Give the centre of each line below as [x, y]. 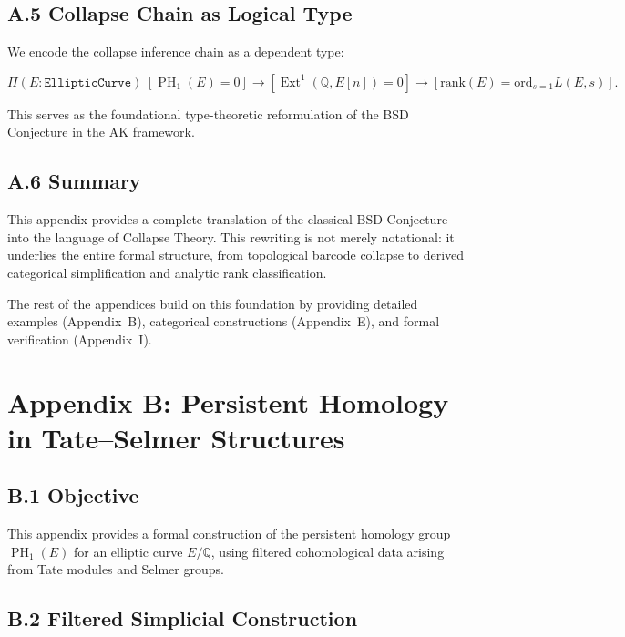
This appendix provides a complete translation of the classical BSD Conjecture [228, 219]
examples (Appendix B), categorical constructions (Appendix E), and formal [224, 321]
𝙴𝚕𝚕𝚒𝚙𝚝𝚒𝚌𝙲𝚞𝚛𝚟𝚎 [88, 82]
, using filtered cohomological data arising [328, 551]
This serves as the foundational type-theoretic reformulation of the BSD [208, 113]
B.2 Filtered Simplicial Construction [183, 618]
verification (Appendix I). [80, 339]
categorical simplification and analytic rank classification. [167, 272]
